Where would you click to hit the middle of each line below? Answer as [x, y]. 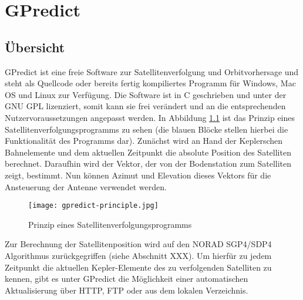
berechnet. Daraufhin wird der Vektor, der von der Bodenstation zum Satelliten [148, 164]
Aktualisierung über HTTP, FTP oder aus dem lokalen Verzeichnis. [127, 290]
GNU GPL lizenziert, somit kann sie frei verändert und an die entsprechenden [145, 106]
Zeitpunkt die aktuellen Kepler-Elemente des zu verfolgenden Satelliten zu [138, 267]
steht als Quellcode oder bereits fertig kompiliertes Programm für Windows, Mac [150, 83]
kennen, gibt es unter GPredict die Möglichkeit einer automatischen [127, 279]
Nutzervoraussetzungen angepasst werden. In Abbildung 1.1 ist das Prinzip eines [150, 117]
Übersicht [35, 47]
